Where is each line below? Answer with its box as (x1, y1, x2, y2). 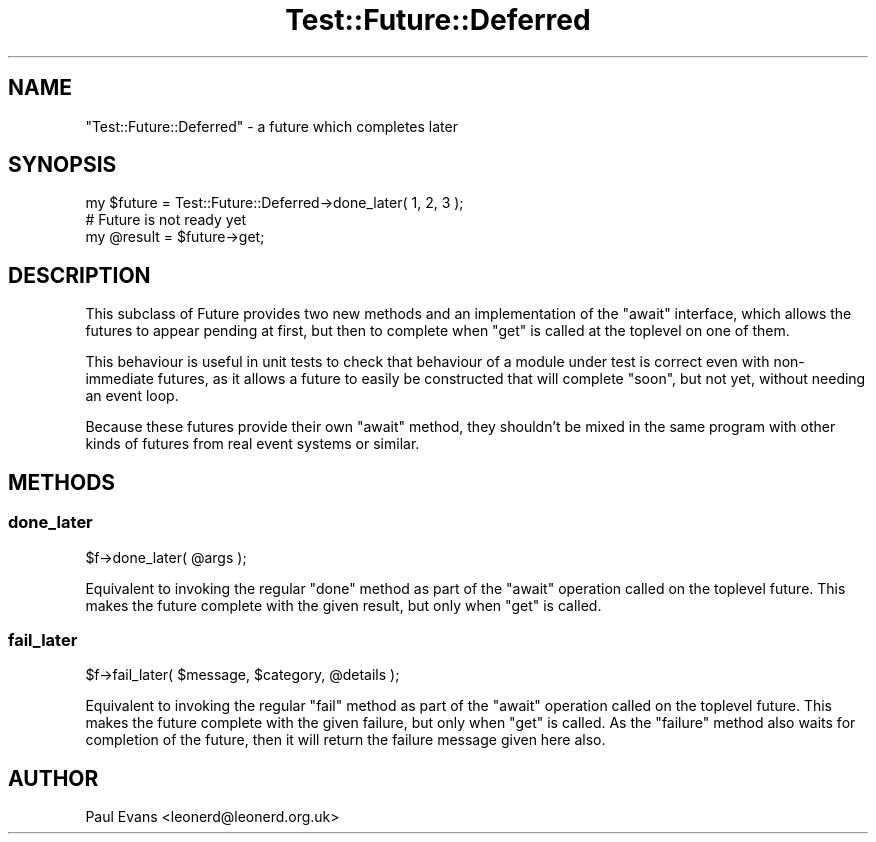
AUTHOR (8, 765, 99, 791)
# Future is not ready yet (85, 211, 247, 229)
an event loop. (85, 387, 179, 405)
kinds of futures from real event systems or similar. (85, 435, 420, 453)
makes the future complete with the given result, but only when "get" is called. (85, 596, 602, 614)
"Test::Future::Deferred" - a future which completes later (85, 117, 458, 135)
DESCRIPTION (8, 262, 151, 288)
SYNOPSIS (8, 152, 117, 178)
